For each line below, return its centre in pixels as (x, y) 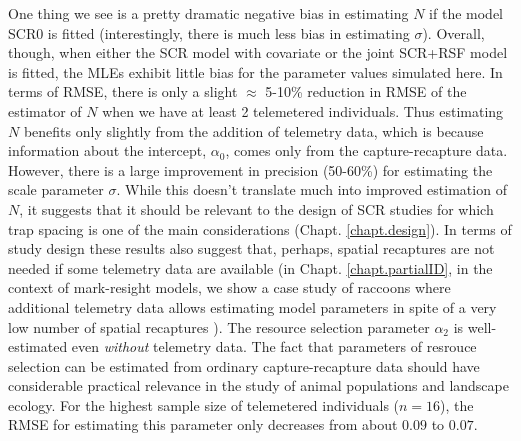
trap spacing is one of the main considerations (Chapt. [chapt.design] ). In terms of (260, 228)
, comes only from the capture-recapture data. (366, 150)
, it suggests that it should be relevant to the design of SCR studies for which (256, 208)
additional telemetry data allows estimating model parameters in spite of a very (252, 306)
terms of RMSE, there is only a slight (123, 91)
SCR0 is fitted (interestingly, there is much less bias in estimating (209, 32)
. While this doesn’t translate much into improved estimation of (311, 189)
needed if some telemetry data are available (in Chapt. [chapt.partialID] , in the (250, 267)
